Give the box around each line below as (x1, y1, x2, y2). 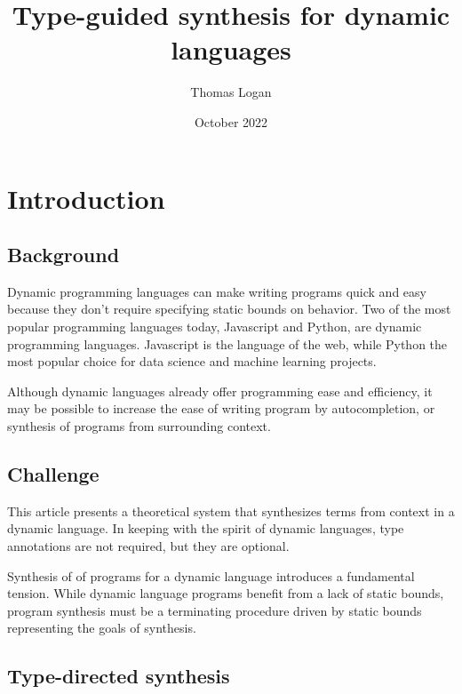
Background (7, 241, 120, 268)
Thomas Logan (190, 83, 272, 101)
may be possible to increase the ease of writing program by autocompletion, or (7, 399, 435, 418)
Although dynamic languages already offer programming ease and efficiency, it (7, 381, 433, 400)
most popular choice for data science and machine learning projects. (7, 352, 377, 371)
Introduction (7, 179, 165, 216)
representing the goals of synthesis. (7, 618, 196, 637)
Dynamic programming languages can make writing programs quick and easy (7, 282, 426, 300)
